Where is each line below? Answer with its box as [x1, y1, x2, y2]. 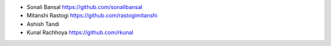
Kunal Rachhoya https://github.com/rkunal [26, 29, 134, 36]
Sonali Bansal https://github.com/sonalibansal [26, 4, 143, 10]
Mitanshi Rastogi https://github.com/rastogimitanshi [26, 12, 158, 19]
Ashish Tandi [26, 20, 59, 27]
